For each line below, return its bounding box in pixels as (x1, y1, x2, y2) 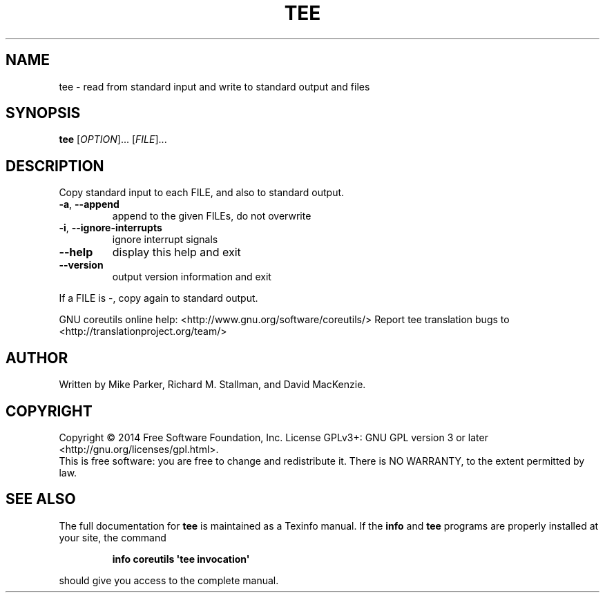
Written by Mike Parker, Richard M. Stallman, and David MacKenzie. (59, 378, 366, 391)
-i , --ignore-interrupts (59, 222, 162, 234)
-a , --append (59, 198, 119, 211)
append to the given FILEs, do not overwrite (112, 210, 311, 222)
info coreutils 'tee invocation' (112, 552, 250, 565)
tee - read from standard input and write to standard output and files (59, 80, 370, 93)
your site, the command (59, 531, 166, 543)
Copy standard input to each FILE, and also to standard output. (59, 186, 345, 199)
